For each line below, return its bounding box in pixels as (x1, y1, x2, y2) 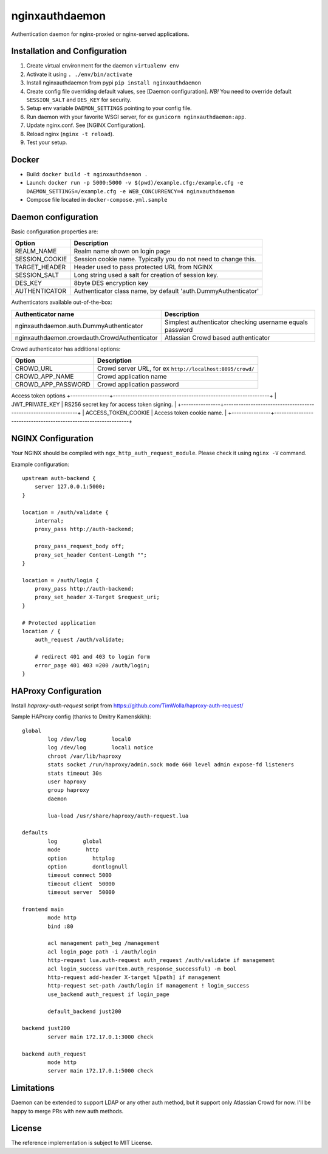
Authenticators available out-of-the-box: (11, 298, 112, 306)
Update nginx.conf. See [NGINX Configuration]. (26, 122, 145, 129)
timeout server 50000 (47, 889, 115, 896)
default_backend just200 (47, 1008, 121, 1015)
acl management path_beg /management (47, 939, 160, 947)
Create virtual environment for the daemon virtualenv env (26, 62, 179, 69)
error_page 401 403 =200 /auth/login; (34, 662, 151, 668)
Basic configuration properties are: (11, 228, 98, 235)
